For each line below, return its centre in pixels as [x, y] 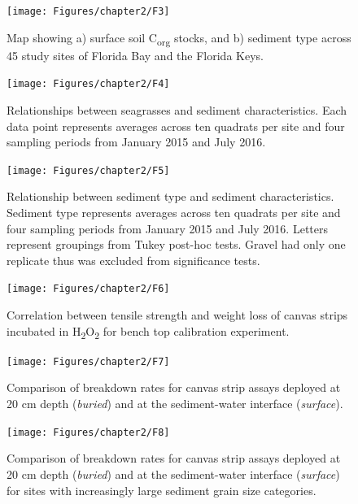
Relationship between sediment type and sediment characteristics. [170, 196]
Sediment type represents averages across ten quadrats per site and [174, 213]
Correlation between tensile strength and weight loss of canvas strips [177, 315]
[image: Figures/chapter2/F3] [88, 11]
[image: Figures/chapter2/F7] [88, 361]
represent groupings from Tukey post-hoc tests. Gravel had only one [176, 244]
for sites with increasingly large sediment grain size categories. [162, 490]
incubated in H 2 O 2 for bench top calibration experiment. [148, 332]
